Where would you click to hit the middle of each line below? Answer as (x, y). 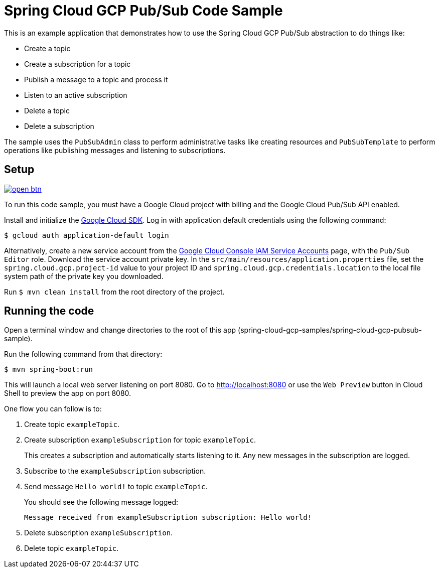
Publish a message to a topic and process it (96, 79)
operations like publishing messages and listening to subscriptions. (115, 150)
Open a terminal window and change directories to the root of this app (120, 330)
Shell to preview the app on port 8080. (68, 393)
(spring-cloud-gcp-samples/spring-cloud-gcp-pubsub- (330, 330)
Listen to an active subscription (76, 95)
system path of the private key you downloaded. (84, 276)
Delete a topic (47, 110)
